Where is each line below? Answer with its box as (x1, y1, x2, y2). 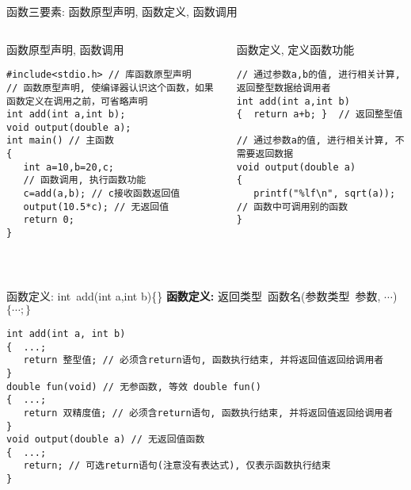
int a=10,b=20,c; (23, 161, 115, 173)
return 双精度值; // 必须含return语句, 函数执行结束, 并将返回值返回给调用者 (23, 407, 394, 419)
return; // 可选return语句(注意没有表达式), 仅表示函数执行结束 (23, 460, 331, 472)
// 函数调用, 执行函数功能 (23, 174, 147, 186)
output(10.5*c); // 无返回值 (23, 201, 169, 212)
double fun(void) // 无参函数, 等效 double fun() (6, 381, 261, 392)
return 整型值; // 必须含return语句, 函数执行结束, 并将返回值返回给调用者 (23, 354, 384, 366)
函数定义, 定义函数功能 (236, 40, 355, 57)
